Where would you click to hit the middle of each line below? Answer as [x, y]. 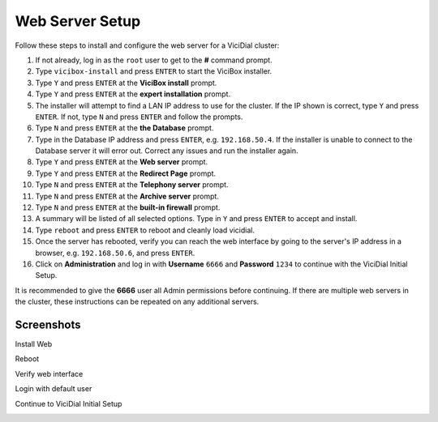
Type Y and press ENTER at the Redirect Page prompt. [126, 173]
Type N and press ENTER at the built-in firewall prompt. [128, 207]
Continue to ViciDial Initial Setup [69, 403]
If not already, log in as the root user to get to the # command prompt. [154, 60]
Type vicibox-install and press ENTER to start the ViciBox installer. [154, 71]
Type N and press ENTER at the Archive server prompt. [127, 196]
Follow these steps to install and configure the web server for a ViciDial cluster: [147, 45]
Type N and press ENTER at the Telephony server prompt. [132, 185]
